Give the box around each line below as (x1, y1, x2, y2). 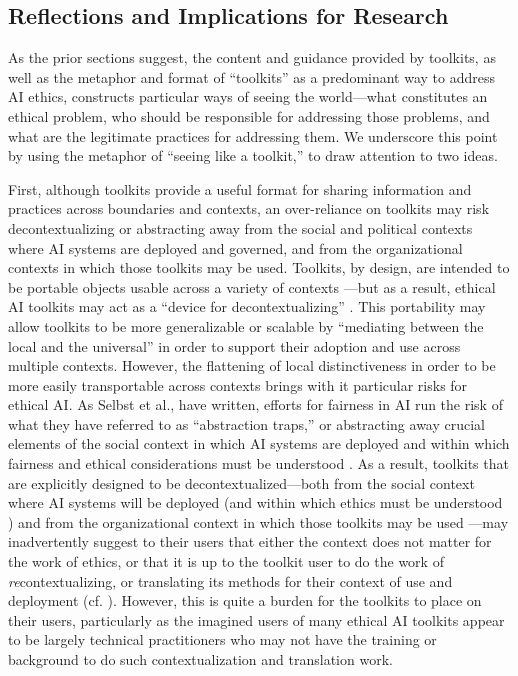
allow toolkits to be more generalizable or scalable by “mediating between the (8, 315, 484, 336)
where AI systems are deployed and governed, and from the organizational (8, 237, 463, 258)
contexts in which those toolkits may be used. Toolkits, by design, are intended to (8, 257, 510, 278)
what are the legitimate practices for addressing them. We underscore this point (8, 125, 498, 146)
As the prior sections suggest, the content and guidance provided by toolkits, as (8, 47, 496, 68)
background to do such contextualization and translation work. (8, 649, 393, 670)
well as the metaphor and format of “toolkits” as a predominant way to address (8, 66, 496, 87)
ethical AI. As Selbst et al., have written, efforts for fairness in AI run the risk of (8, 394, 503, 415)
